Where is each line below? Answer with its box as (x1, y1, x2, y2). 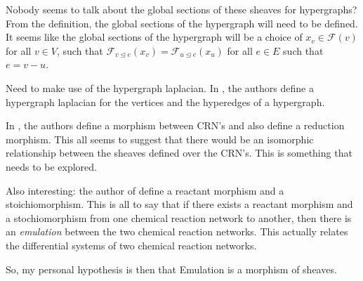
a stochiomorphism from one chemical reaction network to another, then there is (6, 210, 352, 225)
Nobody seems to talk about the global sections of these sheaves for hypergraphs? (6, 2, 357, 16)
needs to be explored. (6, 159, 98, 174)
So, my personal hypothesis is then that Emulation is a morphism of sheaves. (6, 261, 337, 276)
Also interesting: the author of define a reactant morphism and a (6, 183, 284, 197)
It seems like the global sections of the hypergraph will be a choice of (6, 30, 303, 44)
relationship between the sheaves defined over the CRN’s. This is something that (6, 145, 352, 160)
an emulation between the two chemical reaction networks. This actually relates (6, 224, 348, 239)
